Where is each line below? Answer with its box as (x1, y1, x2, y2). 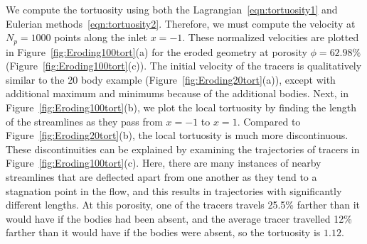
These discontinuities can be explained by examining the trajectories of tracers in (6, 141, 360, 156)
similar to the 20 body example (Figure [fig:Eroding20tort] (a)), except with (6, 72, 336, 87)
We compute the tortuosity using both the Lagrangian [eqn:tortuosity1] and (6, 2, 338, 16)
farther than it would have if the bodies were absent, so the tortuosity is (6, 225, 321, 240)
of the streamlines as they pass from (6, 113, 163, 128)
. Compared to (237, 113, 301, 128)
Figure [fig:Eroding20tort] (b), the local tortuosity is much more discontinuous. (6, 128, 349, 143)
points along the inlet (54, 30, 148, 45)
